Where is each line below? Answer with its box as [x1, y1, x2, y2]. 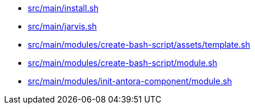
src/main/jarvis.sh [28, 21, 97, 31]
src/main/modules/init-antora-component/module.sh [28, 76, 232, 86]
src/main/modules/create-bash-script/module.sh [28, 58, 217, 68]
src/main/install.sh [28, 3, 99, 13]
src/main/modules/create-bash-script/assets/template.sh [28, 39, 250, 49]
